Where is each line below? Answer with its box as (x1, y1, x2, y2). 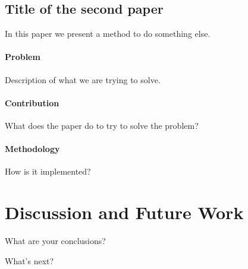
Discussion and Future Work (5, 200, 244, 224)
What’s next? (5, 254, 54, 267)
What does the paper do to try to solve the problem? (5, 119, 199, 131)
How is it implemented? (5, 165, 91, 178)
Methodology (5, 143, 60, 155)
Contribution (5, 96, 59, 109)
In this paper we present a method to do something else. (5, 27, 211, 40)
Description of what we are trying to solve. (5, 73, 161, 86)
